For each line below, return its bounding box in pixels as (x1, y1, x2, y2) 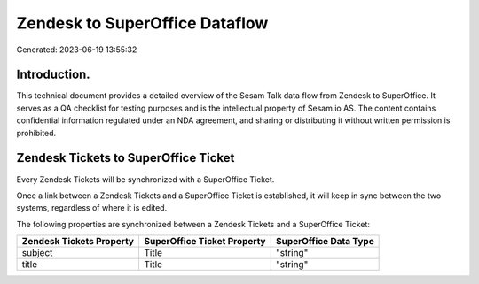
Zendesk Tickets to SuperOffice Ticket (16, 150, 235, 165)
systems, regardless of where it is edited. (16, 203, 168, 213)
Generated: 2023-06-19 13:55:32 (16, 44, 137, 55)
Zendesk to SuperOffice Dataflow (16, 13, 269, 33)
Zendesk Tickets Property (21, 235, 135, 248)
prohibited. (16, 127, 57, 138)
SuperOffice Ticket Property (143, 235, 266, 248)
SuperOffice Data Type (275, 235, 374, 248)
